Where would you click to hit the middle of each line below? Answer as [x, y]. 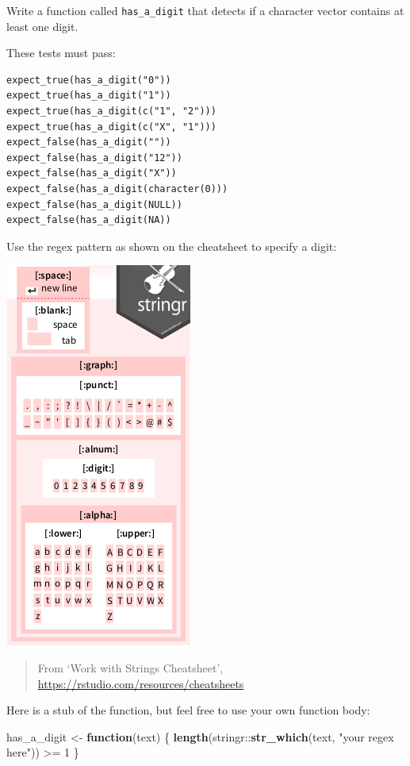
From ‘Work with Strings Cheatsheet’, [130, 667]
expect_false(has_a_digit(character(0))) [117, 189]
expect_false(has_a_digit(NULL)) [94, 204]
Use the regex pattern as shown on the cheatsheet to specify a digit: [172, 246]
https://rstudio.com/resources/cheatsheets [141, 683]
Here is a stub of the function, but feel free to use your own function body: [188, 710]
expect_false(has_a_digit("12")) [94, 158]
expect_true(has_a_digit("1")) [89, 96]
